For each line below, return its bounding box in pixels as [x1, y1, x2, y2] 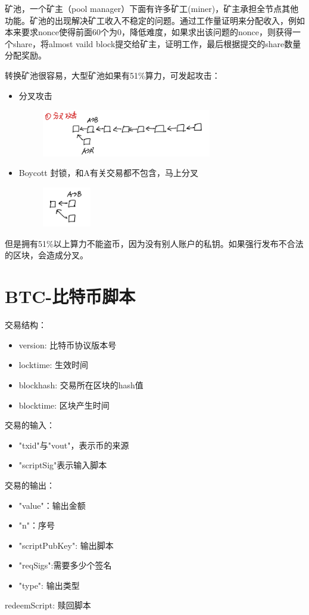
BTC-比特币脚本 [5, 284, 136, 308]
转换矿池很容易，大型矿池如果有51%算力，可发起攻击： [5, 69, 220, 81]
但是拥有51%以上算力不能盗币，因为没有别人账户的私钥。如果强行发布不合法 [5, 237, 304, 249]
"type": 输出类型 [18, 579, 80, 591]
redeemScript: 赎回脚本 [5, 599, 91, 611]
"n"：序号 [18, 519, 55, 531]
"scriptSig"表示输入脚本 [18, 459, 107, 471]
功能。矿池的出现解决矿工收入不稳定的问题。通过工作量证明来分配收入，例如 [5, 14, 305, 26]
